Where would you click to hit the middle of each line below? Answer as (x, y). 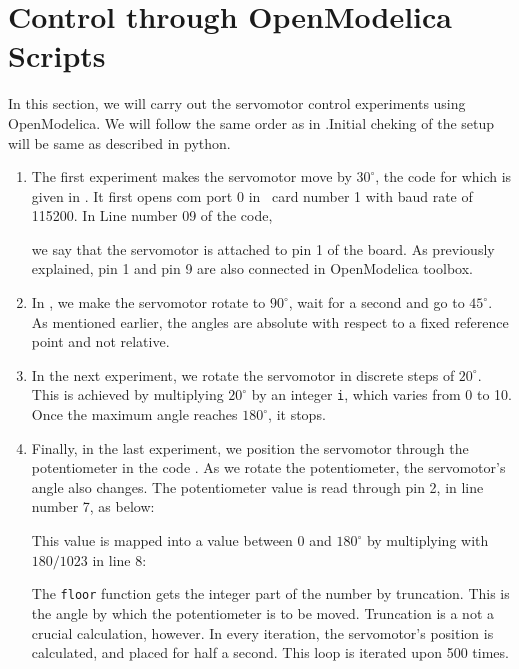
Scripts (57, 55)
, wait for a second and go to (376, 302)
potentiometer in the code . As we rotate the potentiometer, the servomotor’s (268, 467)
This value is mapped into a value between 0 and (181, 540)
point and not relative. (100, 341)
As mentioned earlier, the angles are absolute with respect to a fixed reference (270, 321)
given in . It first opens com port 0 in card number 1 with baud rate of (252, 195)
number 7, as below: (93, 506)
